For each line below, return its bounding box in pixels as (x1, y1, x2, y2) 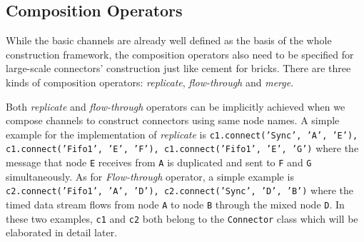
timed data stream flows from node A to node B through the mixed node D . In (6, 196, 345, 211)
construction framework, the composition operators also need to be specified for (6, 46, 354, 61)
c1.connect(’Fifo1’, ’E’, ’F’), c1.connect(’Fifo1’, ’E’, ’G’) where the (6, 141, 359, 156)
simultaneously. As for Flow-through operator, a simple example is (6, 168, 294, 183)
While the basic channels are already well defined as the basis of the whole (6, 33, 332, 48)
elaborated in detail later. (6, 225, 118, 240)
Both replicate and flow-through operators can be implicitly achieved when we (6, 99, 345, 114)
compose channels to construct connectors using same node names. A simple (6, 113, 340, 128)
